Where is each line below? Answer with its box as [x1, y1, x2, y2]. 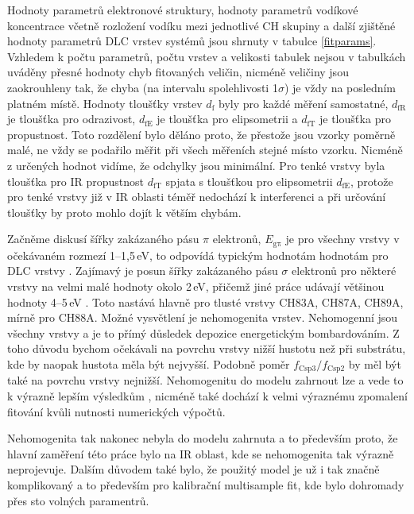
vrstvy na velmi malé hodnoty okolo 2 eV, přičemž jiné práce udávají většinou [7, 277, 385, 294]
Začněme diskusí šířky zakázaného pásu [7, 230, 199, 247]
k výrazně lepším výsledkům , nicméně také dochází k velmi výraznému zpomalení [7, 387, 408, 404]
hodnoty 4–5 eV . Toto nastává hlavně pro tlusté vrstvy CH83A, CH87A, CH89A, [7, 293, 404, 310]
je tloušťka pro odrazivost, [7, 110, 136, 127]
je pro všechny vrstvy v [285, 230, 400, 247]
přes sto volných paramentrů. [7, 492, 149, 508]
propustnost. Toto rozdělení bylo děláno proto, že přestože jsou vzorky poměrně [7, 126, 396, 142]
